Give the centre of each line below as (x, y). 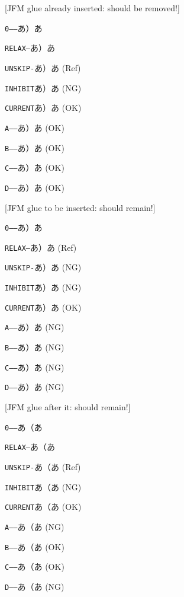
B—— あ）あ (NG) (35, 347)
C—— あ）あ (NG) (35, 367)
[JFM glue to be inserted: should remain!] (80, 207)
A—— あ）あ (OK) (35, 127)
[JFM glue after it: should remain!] (68, 407)
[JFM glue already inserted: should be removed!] (92, 8)
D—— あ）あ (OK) (35, 187)
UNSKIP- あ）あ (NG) (43, 267)
